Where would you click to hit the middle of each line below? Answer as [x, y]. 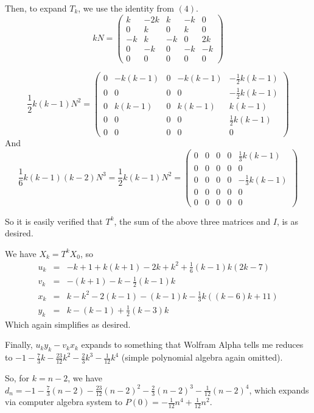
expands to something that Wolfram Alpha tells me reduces [192, 344]
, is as [288, 221]
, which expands [279, 390]
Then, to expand [36, 8]
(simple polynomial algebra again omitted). [202, 357]
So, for [17, 378]
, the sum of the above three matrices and [192, 221]
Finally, [19, 344]
